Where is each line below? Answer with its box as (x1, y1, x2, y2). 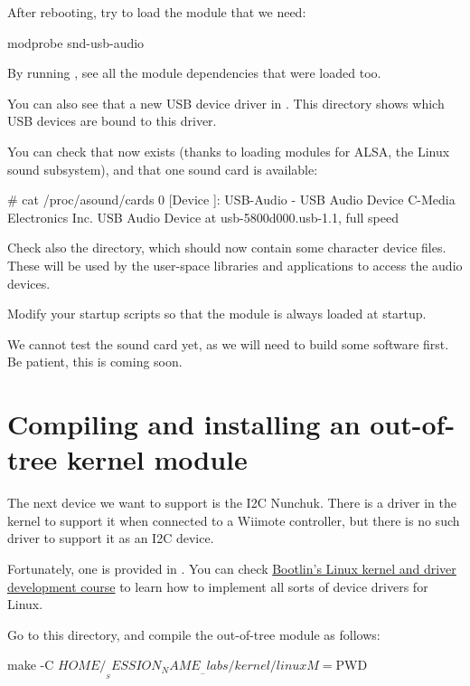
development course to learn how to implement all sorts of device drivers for (7, 576, 428, 595)
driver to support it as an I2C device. (7, 529, 214, 548)
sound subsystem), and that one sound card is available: (7, 159, 318, 178)
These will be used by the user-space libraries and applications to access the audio (7, 255, 463, 274)
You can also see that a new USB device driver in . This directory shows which (7, 93, 445, 112)
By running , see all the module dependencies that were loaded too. (7, 63, 381, 82)
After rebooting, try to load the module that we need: (7, 3, 306, 21)
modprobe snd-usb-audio (7, 33, 145, 52)
